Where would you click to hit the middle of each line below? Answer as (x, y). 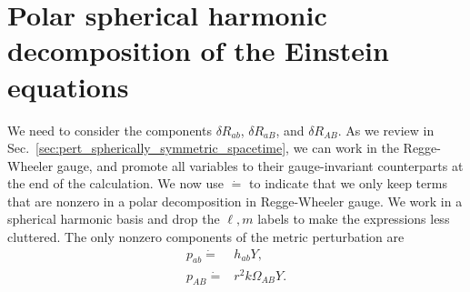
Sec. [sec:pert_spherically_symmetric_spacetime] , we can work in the (203, 148)
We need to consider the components (110, 130)
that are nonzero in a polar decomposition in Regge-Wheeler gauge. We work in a (235, 201)
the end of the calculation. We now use (116, 183)
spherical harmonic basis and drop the (114, 219)
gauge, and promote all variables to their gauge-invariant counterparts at (260, 165)
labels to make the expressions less (354, 219)
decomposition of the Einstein (198, 50)
